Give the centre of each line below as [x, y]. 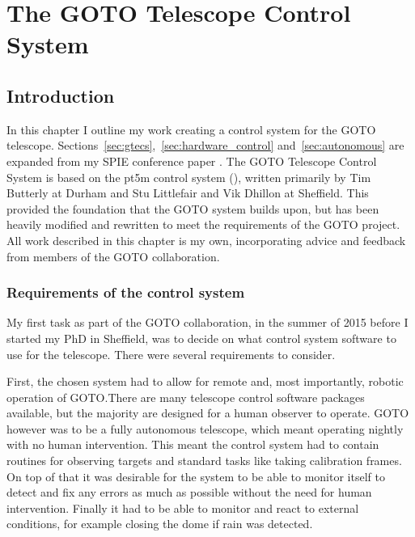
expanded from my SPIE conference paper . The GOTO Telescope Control [192, 161]
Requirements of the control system [126, 292]
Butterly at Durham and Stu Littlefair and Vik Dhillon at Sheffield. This [188, 193]
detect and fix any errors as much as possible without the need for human [189, 492]
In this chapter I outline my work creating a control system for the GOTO [191, 129]
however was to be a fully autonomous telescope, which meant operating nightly [205, 428]
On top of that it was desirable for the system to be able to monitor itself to [196, 476]
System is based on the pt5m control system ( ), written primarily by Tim [189, 177]
